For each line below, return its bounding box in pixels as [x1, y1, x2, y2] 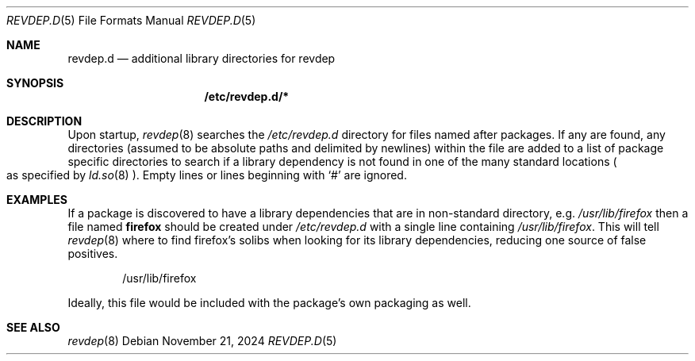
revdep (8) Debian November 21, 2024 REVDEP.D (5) [67, 334, 337, 348]
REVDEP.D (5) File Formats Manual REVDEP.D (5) [6, 13, 256, 27]
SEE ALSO [6, 321, 60, 334]
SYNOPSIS [6, 76, 64, 90]
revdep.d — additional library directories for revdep [67, 52, 336, 65]
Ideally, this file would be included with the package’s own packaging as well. [67, 296, 471, 309]
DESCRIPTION [6, 114, 83, 128]
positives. [67, 247, 118, 260]
